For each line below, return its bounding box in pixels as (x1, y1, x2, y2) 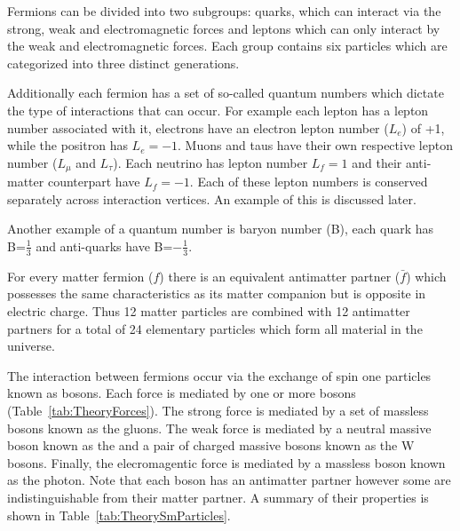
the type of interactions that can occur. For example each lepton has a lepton (7, 100, 429, 119)
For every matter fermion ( (7, 266, 154, 285)
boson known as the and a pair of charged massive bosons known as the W (7, 436, 415, 455)
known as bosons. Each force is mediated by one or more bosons (7, 384, 356, 402)
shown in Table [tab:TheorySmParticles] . (7, 505, 231, 524)
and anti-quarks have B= (36, 236, 173, 255)
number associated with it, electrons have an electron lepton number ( (7, 118, 389, 137)
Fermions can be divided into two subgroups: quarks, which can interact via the (7, 2, 441, 20)
